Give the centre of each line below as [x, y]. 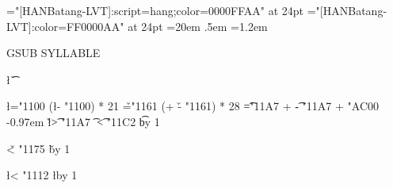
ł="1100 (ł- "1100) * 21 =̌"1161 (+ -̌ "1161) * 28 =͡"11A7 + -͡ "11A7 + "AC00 [193, 106]
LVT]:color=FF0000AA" [65, 26]
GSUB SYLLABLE [53, 53]
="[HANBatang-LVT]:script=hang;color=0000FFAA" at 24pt [155, 10]
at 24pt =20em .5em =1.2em [198, 26]
